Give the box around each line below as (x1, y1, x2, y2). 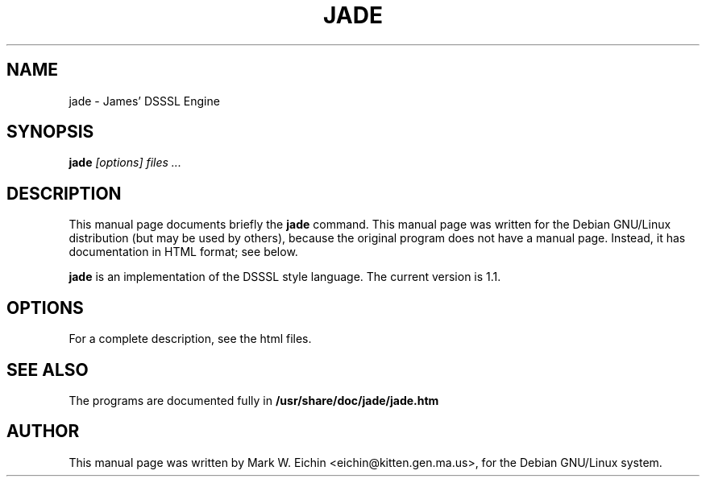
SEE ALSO (6, 359, 89, 380)
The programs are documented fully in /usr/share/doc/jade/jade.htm (69, 393, 439, 407)
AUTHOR (6, 421, 80, 442)
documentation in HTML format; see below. (69, 245, 298, 259)
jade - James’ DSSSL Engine (69, 93, 220, 108)
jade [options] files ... (69, 155, 181, 170)
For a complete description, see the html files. (69, 332, 312, 346)
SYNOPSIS (6, 122, 94, 142)
